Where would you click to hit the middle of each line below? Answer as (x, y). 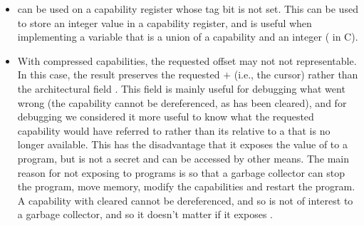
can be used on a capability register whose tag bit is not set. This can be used (188, 9)
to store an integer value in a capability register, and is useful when (165, 22)
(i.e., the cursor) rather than (296, 75)
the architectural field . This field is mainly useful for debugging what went (181, 88)
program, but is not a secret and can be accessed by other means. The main (183, 158)
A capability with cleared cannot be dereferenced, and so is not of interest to (185, 200)
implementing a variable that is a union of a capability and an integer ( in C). (188, 37)
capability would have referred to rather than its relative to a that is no (174, 130)
